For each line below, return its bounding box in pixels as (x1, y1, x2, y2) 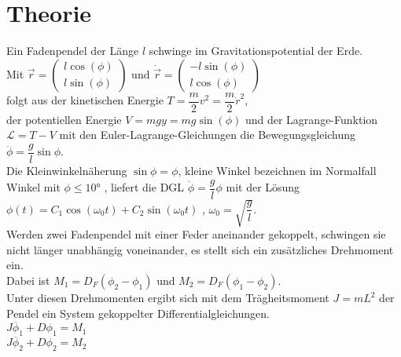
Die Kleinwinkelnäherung (6, 162, 127, 179)
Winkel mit (6, 179, 61, 195)
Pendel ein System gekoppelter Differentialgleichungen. (6, 304, 270, 321)
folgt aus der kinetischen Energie (6, 92, 164, 108)
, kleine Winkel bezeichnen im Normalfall (178, 162, 377, 179)
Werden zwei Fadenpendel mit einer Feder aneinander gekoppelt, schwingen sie (6, 226, 386, 242)
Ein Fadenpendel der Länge (6, 42, 139, 59)
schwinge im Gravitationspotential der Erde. (149, 42, 363, 59)
